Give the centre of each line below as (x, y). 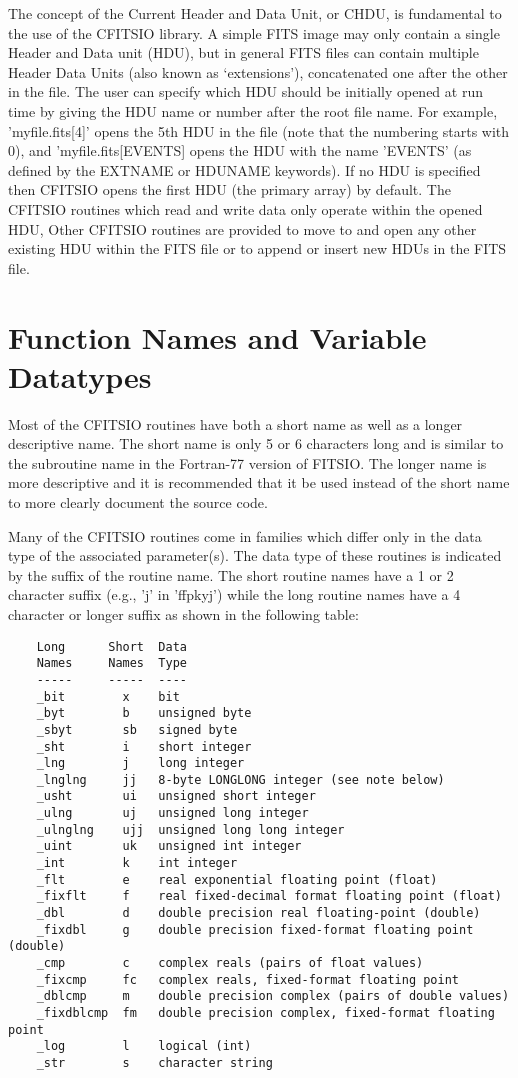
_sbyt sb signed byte (137, 729)
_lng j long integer (140, 763)
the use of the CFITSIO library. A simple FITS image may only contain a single (254, 32)
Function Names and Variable (217, 336)
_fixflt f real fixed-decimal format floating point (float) (269, 896)
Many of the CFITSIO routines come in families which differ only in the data (245, 535)
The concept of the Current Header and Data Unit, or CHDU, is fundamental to (255, 13)
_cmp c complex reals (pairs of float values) (230, 963)
